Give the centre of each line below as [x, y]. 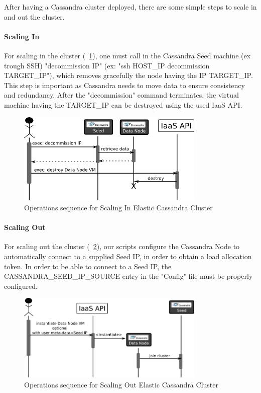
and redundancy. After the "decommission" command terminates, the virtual [121, 95]
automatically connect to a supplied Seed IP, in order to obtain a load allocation [128, 256]
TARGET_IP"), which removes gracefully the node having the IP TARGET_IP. [128, 75]
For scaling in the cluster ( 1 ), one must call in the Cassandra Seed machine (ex [127, 55]
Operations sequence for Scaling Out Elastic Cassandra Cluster [121, 384]
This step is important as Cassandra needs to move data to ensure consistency [124, 85]
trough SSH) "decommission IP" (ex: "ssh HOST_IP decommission [107, 65]
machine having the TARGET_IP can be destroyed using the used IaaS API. [123, 104]
